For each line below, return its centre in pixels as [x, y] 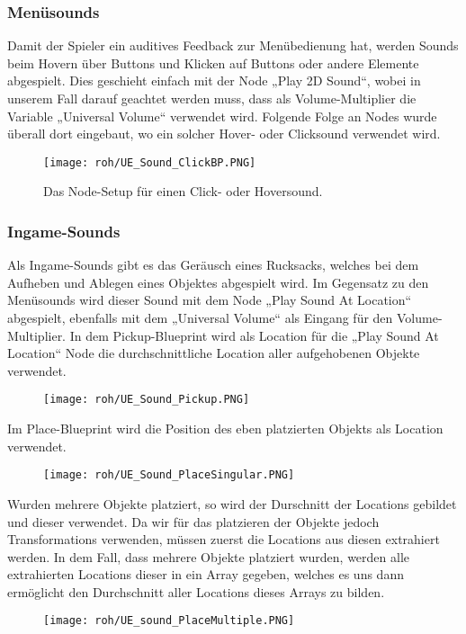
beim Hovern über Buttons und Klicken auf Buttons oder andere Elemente [213, 63]
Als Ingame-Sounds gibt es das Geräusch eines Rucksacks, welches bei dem [213, 265]
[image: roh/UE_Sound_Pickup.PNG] [147, 400]
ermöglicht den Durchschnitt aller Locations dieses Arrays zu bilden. [196, 591]
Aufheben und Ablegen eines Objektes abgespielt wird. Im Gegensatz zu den [218, 282]
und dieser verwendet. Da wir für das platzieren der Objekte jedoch [193, 521]
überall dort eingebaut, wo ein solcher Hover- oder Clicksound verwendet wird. [224, 134]
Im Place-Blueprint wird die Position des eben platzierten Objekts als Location [225, 429]
